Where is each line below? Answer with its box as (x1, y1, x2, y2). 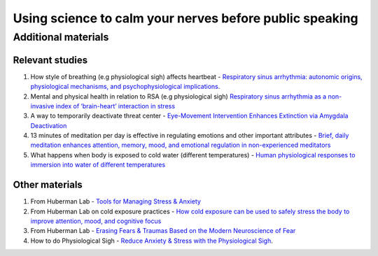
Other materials (13, 179, 83, 191)
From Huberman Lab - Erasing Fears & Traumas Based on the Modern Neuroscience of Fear (30, 227, 296, 235)
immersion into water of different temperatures (30, 161, 166, 169)
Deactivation (30, 121, 67, 129)
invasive (30, 101, 55, 110)
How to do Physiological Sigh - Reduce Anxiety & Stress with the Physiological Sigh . (30, 236, 273, 245)
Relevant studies (13, 54, 87, 66)
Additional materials (13, 31, 109, 43)
